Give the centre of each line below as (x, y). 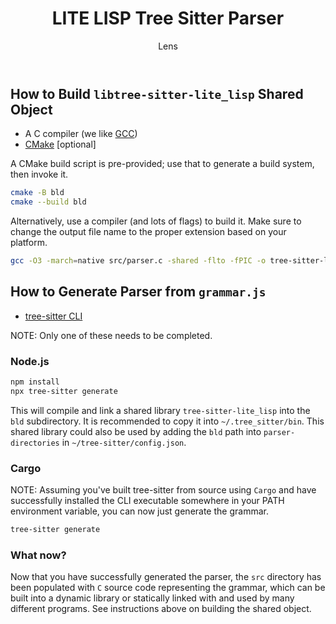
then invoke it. (39, 174)
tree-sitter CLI (53, 316)
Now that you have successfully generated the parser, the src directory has (166, 577)
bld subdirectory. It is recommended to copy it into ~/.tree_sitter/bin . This (167, 421)
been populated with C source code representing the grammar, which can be (168, 588)
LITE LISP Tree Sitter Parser (168, 18)
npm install (35, 382)
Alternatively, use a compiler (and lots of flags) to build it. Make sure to (156, 221)
